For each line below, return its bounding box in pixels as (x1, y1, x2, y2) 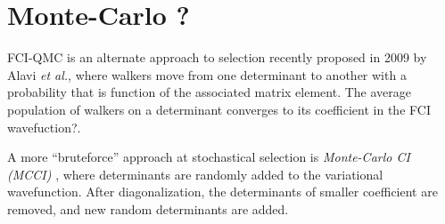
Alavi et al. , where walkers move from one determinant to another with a (7, 65, 407, 84)
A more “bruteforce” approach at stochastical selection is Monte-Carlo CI (7, 148, 410, 166)
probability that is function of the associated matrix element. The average (7, 83, 412, 101)
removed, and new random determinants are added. (7, 199, 289, 218)
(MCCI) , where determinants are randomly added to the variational (7, 164, 383, 183)
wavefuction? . (7, 117, 81, 136)
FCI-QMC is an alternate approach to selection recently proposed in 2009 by (7, 48, 427, 67)
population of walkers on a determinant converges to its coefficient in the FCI (7, 100, 431, 118)
